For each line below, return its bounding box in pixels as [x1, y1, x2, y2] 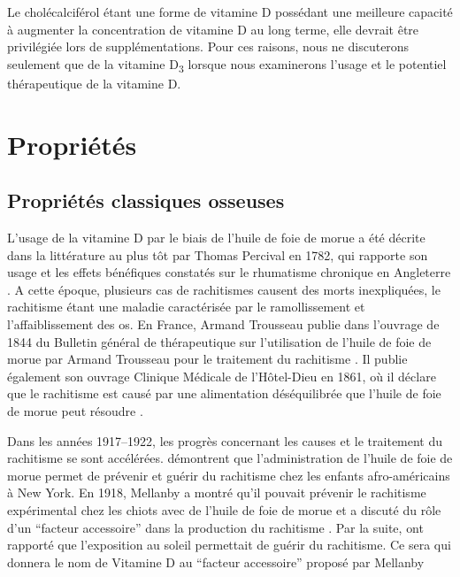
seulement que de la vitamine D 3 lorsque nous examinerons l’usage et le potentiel [7, 54, 447, 75]
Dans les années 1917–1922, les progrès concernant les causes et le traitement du [7, 431, 443, 450]
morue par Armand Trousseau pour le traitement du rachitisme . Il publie [7, 350, 408, 368]
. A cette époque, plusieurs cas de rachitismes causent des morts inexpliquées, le [7, 280, 441, 298]
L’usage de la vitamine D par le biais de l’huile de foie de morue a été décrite [7, 228, 425, 247]
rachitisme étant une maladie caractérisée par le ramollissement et [7, 297, 365, 316]
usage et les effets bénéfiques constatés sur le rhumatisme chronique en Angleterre [7, 263, 451, 281]
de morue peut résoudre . [7, 402, 143, 420]
